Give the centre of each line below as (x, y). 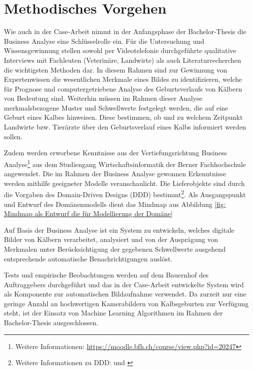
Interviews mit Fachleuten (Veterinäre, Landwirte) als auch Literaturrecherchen (123, 60)
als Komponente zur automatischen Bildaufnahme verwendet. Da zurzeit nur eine (125, 294)
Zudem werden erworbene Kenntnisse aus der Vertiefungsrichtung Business (116, 153)
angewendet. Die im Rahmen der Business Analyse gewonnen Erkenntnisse (115, 174)
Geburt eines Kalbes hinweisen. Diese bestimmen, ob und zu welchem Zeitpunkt (123, 117)
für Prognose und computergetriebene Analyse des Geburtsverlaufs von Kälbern (123, 88)
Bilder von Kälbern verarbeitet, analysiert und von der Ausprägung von (111, 239)
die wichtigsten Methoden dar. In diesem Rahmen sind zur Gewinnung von (116, 69)
